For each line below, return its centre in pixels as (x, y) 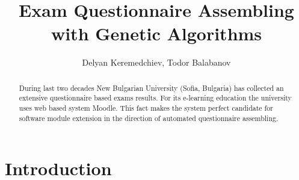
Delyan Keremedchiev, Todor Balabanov (156, 62)
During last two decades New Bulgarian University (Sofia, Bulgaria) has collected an (151, 88)
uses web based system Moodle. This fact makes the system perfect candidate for (146, 108)
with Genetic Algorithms (156, 33)
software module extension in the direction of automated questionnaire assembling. (149, 118)
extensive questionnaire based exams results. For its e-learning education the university (155, 98)
